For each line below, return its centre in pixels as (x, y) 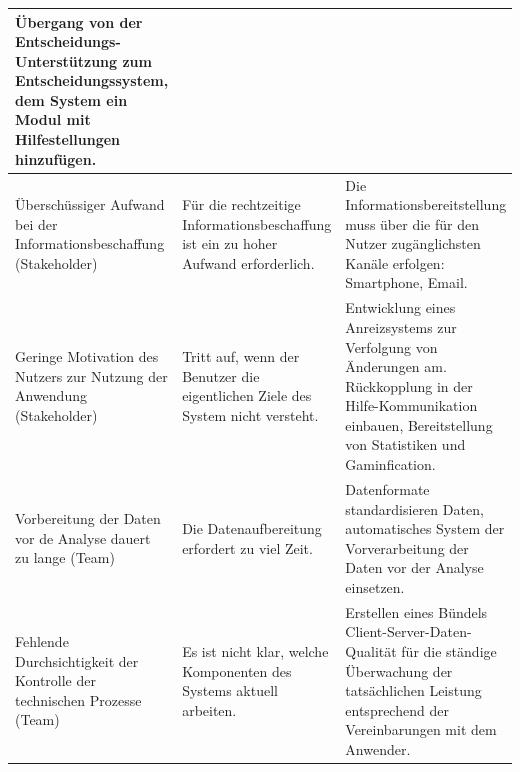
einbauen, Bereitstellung (419, 424)
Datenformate (387, 488)
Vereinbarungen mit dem (421, 729)
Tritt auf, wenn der (241, 356)
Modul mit (53, 119)
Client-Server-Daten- (408, 631)
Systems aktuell (230, 690)
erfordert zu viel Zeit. (247, 547)
